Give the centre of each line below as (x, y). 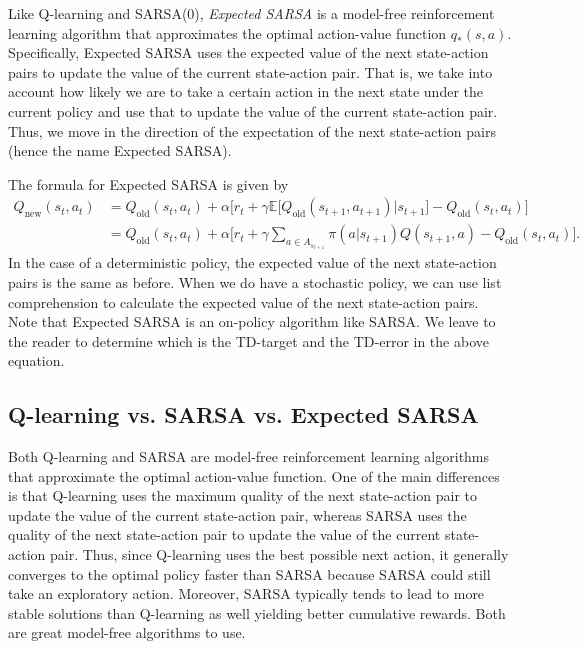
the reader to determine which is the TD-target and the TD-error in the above (248, 340)
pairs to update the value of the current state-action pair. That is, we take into (250, 71)
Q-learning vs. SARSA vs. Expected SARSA (243, 414)
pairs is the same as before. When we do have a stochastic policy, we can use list (255, 281)
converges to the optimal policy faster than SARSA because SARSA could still (249, 573)
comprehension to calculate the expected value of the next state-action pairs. (243, 301)
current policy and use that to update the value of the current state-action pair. (253, 110)
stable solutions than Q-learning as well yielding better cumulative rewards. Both (257, 612)
